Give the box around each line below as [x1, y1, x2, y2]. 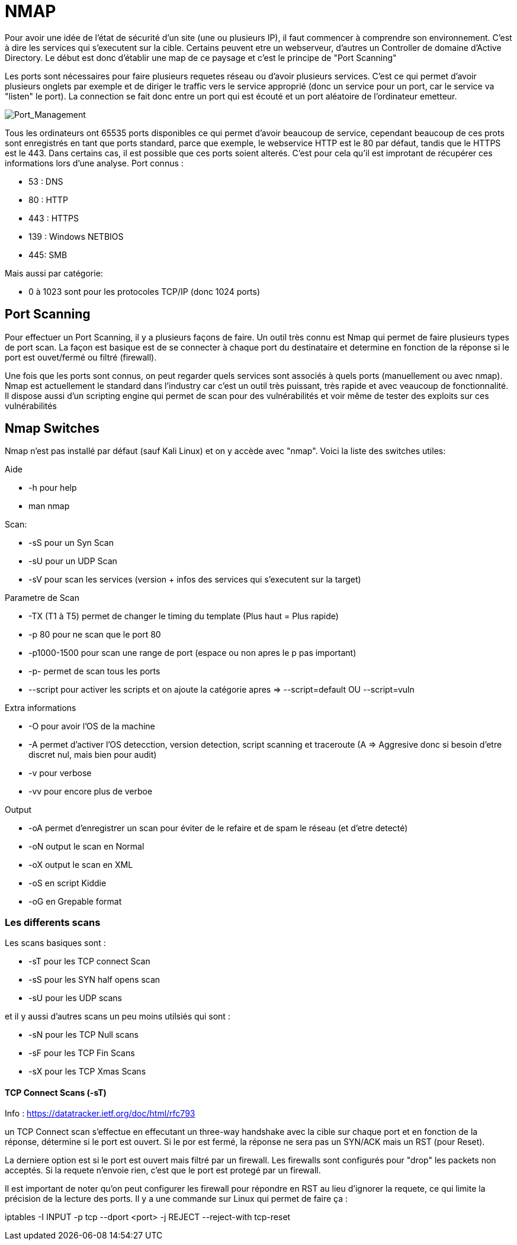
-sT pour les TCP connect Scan [28, 956, 150, 967]
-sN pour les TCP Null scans [28, 1030, 139, 1040]
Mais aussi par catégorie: [5, 268, 103, 278]
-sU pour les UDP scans [28, 993, 122, 1003]
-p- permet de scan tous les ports [28, 666, 160, 677]
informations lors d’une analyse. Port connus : [5, 157, 184, 168]
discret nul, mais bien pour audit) [28, 749, 157, 760]
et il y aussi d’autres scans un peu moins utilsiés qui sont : [5, 1011, 230, 1022]
